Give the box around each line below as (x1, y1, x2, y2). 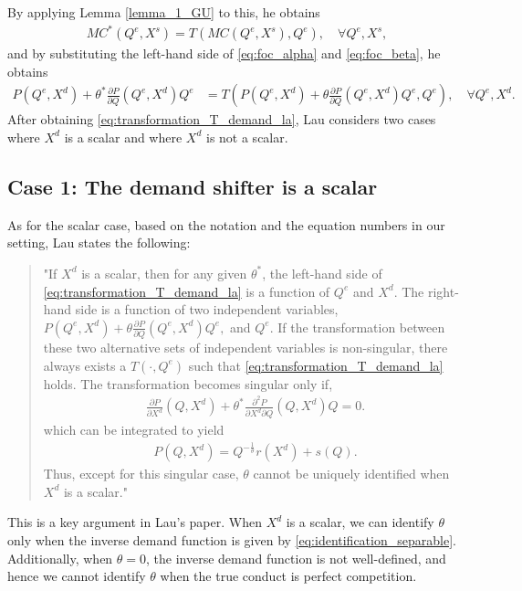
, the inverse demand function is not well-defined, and (146, 548, 446, 567)
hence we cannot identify (7, 566, 146, 586)
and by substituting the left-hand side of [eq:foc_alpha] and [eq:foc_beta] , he (7, 44, 441, 63)
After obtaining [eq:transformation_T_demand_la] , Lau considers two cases (7, 110, 436, 129)
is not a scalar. (205, 127, 288, 146)
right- (427, 281, 459, 301)
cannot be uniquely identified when (253, 464, 450, 483)
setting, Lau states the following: (7, 233, 191, 252)
